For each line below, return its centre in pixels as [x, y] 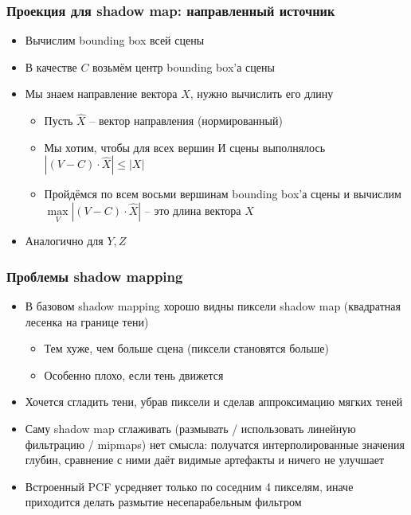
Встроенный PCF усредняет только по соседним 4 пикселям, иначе [189, 486]
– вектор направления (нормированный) [186, 121]
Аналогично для [64, 241]
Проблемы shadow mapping [95, 276]
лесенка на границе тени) [87, 321]
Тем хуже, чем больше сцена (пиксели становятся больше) [186, 348]
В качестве [51, 66]
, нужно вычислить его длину [262, 94]
